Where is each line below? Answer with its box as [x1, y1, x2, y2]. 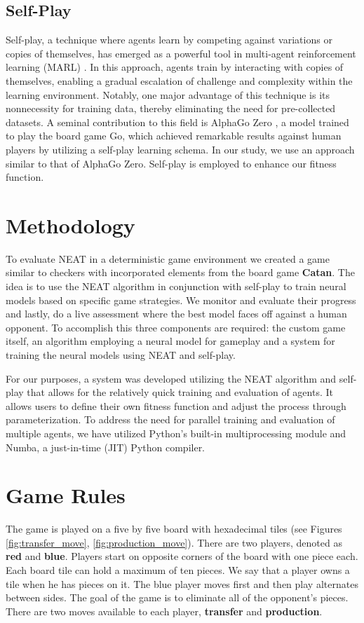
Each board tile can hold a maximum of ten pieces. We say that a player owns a [6, 563, 350, 577]
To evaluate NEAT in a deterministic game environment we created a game [6, 251, 330, 266]
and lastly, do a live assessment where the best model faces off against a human [6, 306, 347, 321]
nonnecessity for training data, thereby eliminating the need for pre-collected [6, 101, 336, 116]
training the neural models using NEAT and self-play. [6, 348, 236, 362]
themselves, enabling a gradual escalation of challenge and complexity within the [6, 73, 353, 88]
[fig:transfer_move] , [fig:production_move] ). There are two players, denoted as [6, 535, 342, 549]
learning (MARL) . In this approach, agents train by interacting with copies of [6, 60, 344, 74]
